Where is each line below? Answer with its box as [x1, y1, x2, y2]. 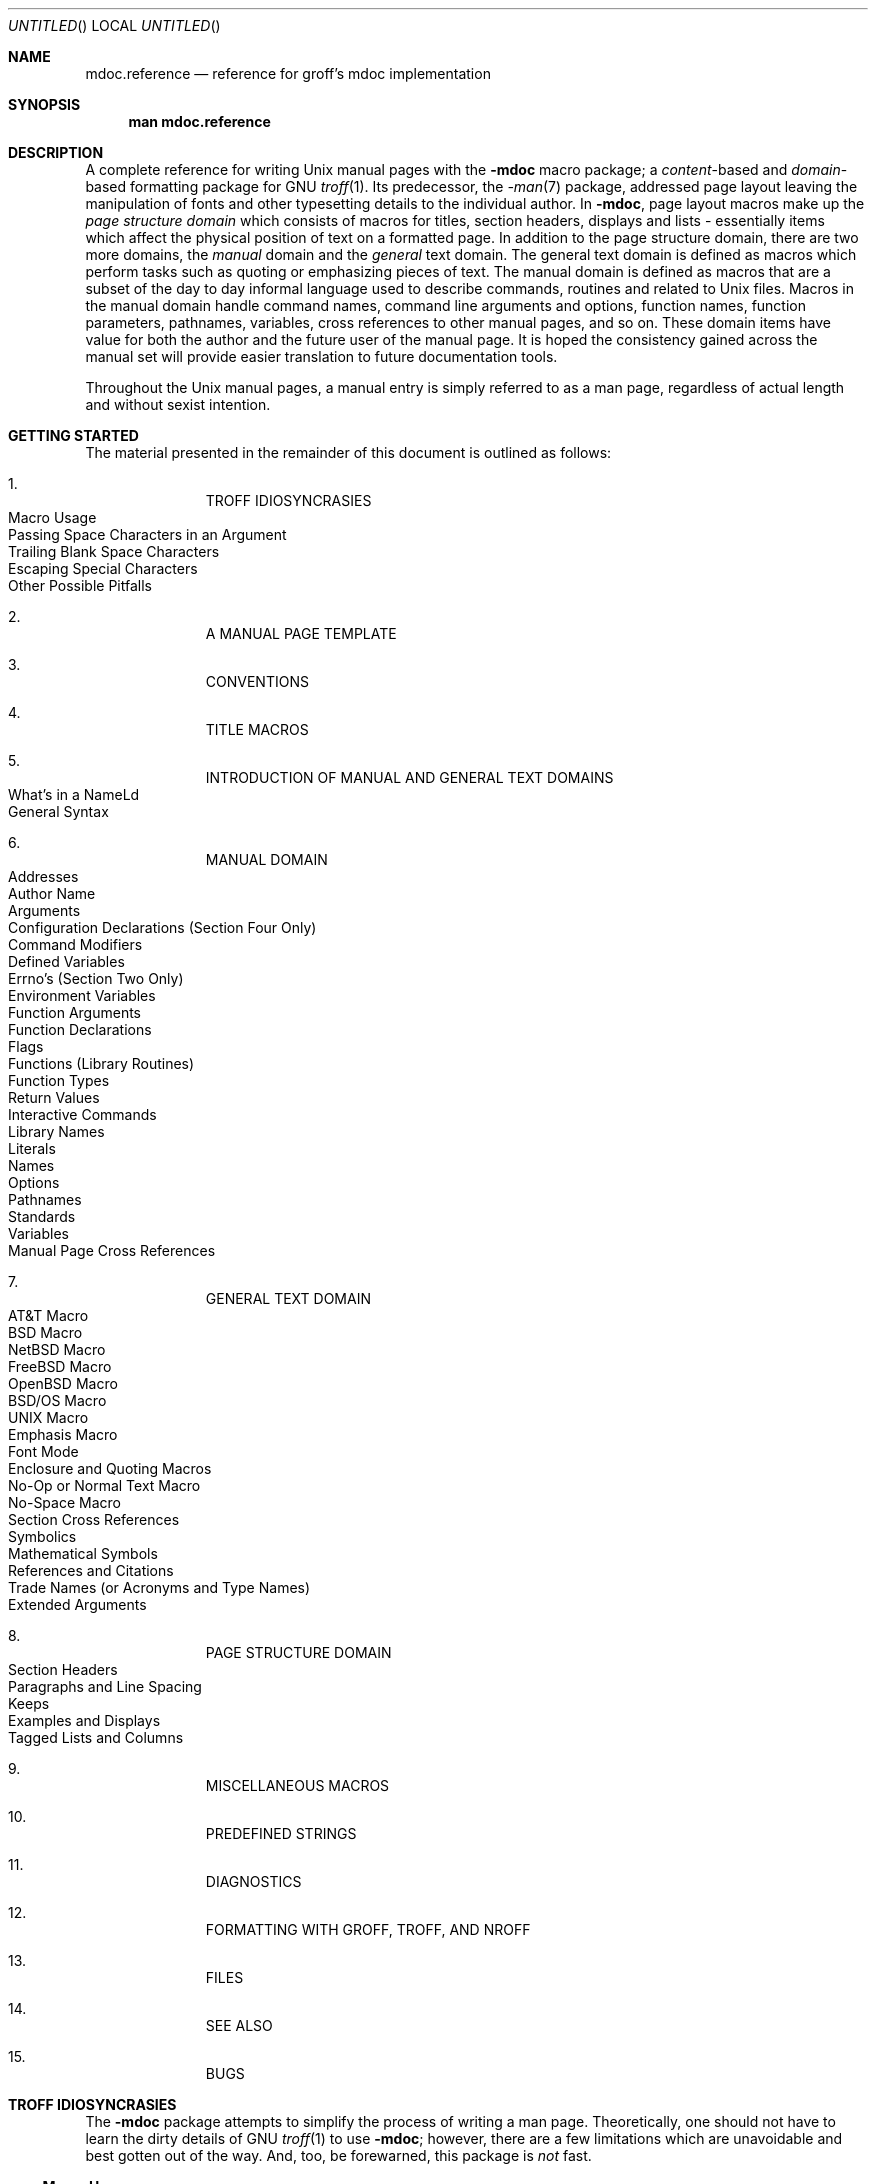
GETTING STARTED [8, 427, 139, 444]
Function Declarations [8, 1021, 152, 1038]
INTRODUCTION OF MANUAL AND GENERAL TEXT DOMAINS [205, 769, 614, 786]
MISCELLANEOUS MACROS [205, 1777, 390, 1794]
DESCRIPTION [8, 144, 104, 161]
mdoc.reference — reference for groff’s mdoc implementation [85, 65, 491, 82]
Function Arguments [8, 1004, 142, 1021]
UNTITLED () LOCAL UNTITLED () [8, 17, 221, 34]
